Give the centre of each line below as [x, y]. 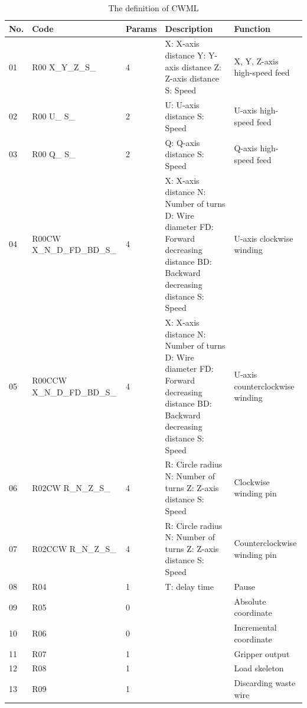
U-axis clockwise [264, 238]
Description [189, 28]
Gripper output [262, 653]
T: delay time [189, 586]
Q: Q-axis [182, 142]
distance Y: [185, 55]
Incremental [255, 627]
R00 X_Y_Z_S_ [64, 66]
